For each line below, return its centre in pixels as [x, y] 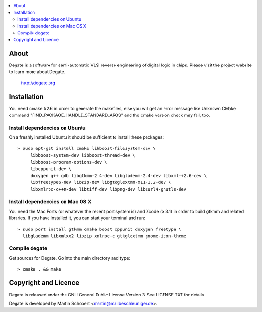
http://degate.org [38, 83]
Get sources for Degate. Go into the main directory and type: [70, 258]
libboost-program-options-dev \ [69, 162]
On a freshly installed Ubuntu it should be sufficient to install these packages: [86, 137]
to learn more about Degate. [37, 72]
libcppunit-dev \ [51, 169]
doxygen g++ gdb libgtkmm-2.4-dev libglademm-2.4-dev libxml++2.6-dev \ [119, 176]
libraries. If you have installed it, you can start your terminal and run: [77, 218]
